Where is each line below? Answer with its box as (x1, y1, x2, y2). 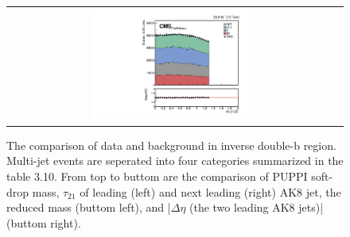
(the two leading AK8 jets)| (189, 199, 324, 216)
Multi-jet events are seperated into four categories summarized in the (6, 152, 344, 169)
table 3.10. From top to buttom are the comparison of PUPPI (6, 167, 308, 184)
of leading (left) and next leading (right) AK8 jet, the (80, 183, 341, 200)
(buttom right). (6, 214, 81, 231)
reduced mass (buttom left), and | (6, 199, 171, 216)
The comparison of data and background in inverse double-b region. (6, 136, 336, 153)
